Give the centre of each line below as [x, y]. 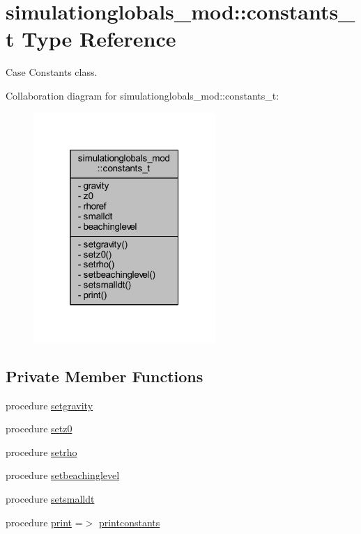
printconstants [129, 522]
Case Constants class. [52, 72]
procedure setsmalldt [50, 498]
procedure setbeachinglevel [63, 475]
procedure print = [44, 522]
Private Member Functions [105, 376]
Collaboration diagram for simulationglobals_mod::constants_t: [143, 95]
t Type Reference [91, 39]
